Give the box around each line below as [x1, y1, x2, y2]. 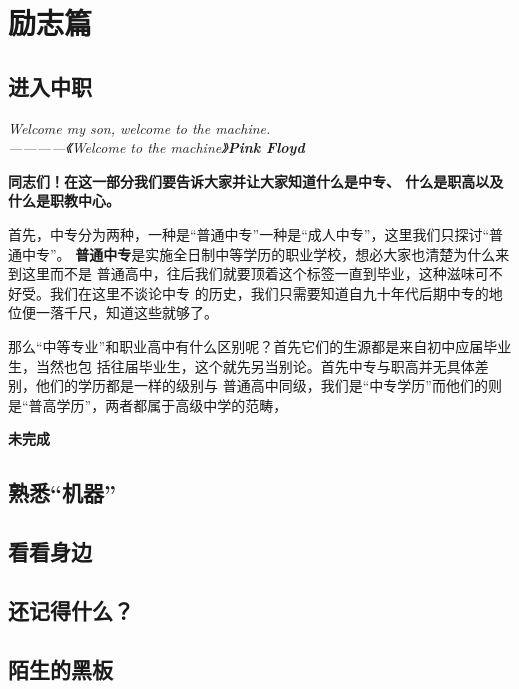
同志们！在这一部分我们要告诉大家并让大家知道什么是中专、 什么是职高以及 [8, 170, 504, 191]
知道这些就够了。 [105, 302, 218, 323]
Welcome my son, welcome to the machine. [8, 117, 271, 138]
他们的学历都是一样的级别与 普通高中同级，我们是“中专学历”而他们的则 [35, 375, 502, 396]
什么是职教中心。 [8, 190, 120, 211]
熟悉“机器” [8, 477, 116, 508]
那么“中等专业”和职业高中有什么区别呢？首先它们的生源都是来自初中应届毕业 [8, 335, 512, 356]
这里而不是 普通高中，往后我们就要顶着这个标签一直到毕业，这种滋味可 [21, 263, 489, 284]
